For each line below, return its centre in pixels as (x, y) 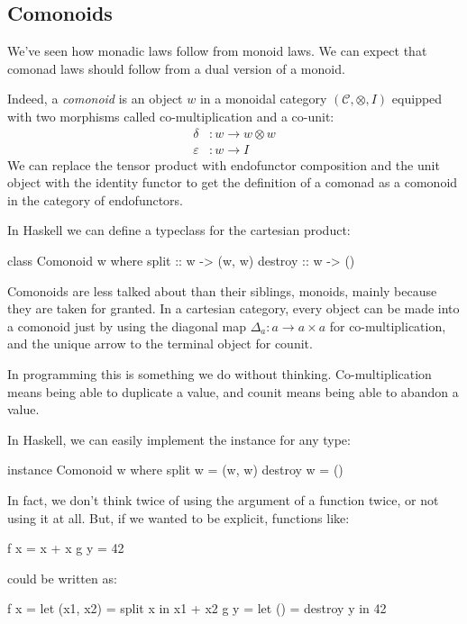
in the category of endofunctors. (96, 199)
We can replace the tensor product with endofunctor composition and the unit (224, 164)
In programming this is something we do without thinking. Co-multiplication (220, 373)
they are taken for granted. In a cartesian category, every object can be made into (233, 308)
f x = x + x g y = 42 (66, 548)
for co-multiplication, (388, 326)
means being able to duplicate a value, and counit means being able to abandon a (233, 391)
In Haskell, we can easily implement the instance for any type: (179, 439)
